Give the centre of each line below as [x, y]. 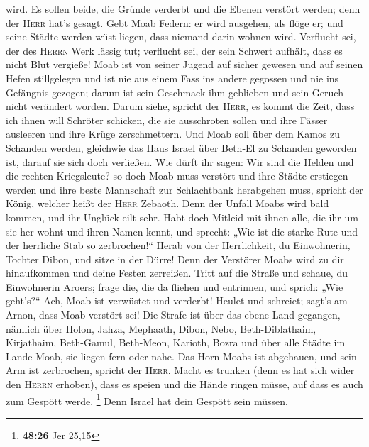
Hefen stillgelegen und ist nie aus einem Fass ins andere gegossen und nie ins [172, 78]
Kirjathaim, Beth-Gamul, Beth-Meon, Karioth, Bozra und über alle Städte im [176, 342]
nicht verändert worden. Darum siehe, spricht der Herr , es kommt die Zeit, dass [180, 106]
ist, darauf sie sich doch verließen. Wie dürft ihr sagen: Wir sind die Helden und [180, 161]
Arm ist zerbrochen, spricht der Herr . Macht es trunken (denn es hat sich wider [180, 370]
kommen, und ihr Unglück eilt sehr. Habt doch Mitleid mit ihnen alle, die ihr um [182, 217]
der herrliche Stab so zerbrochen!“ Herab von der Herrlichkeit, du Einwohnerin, [178, 245]
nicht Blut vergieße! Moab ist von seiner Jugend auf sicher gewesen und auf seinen [184, 64]
